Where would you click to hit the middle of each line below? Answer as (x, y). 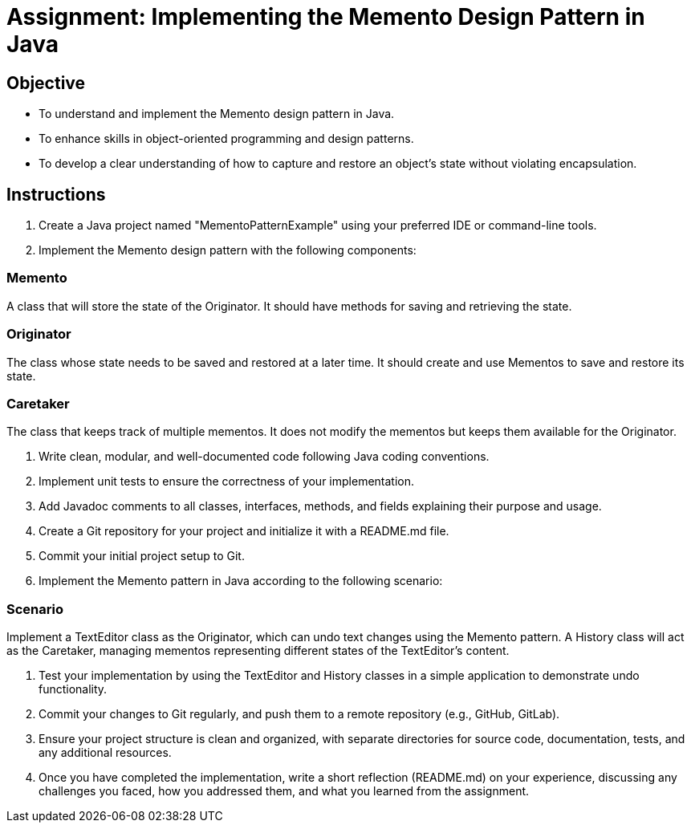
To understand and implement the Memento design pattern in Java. (217, 114)
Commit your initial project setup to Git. (142, 556)
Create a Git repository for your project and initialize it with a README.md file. (244, 531)
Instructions (56, 194)
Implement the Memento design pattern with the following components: (228, 250)
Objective (46, 83)
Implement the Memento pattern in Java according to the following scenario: (241, 581)
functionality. (73, 689)
